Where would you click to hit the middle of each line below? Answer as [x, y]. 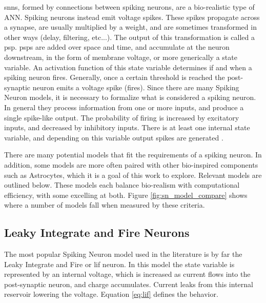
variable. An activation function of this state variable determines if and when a [128, 67]
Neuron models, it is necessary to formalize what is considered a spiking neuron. [130, 97]
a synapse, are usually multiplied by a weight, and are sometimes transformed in [130, 27]
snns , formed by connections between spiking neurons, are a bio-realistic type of [129, 7]
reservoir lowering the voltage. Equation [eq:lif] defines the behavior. [111, 294]
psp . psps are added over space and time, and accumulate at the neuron [117, 47]
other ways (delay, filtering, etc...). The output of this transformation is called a [129, 37]
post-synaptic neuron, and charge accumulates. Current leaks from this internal [129, 284]
